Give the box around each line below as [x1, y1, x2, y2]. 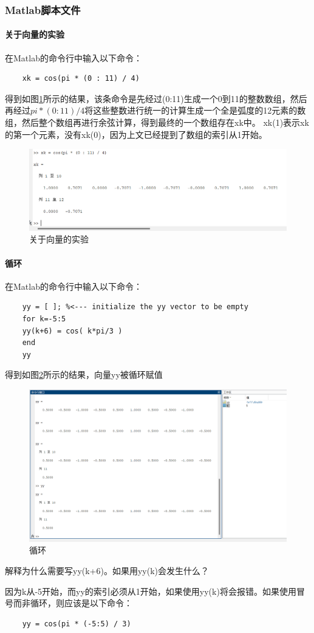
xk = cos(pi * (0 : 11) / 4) [22, 74, 140, 83]
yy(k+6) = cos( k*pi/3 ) [22, 326, 123, 335]
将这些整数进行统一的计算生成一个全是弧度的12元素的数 [84, 104, 306, 117]
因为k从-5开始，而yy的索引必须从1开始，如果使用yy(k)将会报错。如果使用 [5, 584, 296, 597]
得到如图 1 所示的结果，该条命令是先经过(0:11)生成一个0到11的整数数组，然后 [5, 92, 307, 104]
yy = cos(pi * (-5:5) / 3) [22, 619, 131, 628]
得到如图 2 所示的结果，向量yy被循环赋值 [5, 368, 163, 381]
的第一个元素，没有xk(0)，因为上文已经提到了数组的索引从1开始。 [5, 128, 267, 140]
